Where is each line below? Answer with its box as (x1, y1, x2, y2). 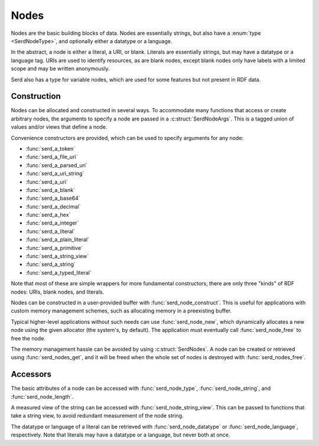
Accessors (11, 369, 52, 379)
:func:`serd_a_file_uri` (25, 154, 78, 161)
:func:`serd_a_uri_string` (25, 170, 84, 177)
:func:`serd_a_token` (25, 145, 76, 152)
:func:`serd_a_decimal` (25, 203, 81, 210)
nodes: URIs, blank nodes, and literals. (11, 288, 105, 295)
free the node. (11, 334, 45, 342)
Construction (11, 92, 61, 102)
